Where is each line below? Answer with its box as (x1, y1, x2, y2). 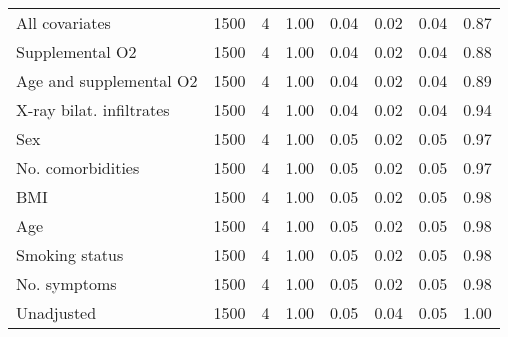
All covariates (16, 11, 111, 34)
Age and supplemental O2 (16, 69, 198, 92)
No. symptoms (16, 272, 117, 295)
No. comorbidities (16, 156, 140, 179)
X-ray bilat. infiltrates (16, 98, 170, 121)
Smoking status (16, 243, 124, 266)
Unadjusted (16, 301, 97, 324)
